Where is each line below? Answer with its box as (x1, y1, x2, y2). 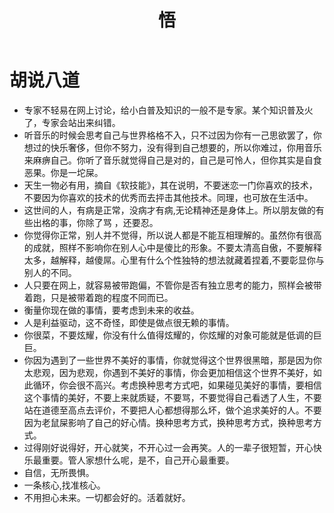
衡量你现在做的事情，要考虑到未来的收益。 (23, 304, 200, 316)
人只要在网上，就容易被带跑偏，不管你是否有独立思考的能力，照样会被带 (23, 279, 322, 291)
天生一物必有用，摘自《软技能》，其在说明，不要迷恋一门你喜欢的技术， (23, 179, 318, 191)
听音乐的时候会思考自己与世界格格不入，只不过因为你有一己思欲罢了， (23, 129, 314, 141)
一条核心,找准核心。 (23, 479, 106, 491)
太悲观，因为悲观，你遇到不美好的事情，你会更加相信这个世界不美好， (23, 366, 314, 378)
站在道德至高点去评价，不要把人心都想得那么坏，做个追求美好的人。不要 (23, 404, 322, 416)
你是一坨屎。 (50, 166, 104, 178)
